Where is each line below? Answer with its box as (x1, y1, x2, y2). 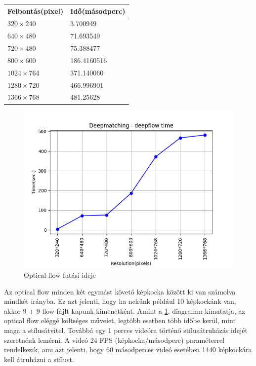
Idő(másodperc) (70, 5, 126, 16)
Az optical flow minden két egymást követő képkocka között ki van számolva (4, 286, 236, 296)
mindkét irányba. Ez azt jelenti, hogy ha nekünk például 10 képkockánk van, (4, 296, 236, 306)
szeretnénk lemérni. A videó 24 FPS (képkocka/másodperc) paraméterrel (4, 334, 225, 345)
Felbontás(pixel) (7, 5, 64, 16)
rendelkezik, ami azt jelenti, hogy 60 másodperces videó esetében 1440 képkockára (4, 344, 252, 355)
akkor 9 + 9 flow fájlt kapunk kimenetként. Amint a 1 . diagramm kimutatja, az (4, 305, 245, 316)
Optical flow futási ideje (24, 270, 96, 280)
